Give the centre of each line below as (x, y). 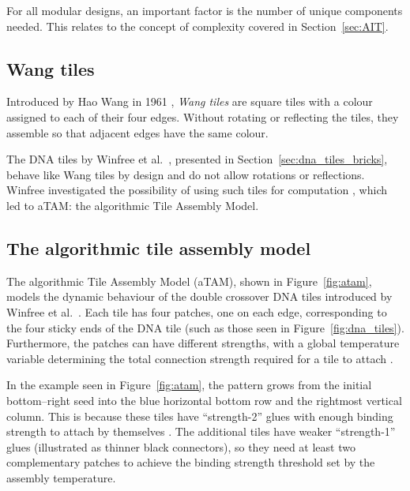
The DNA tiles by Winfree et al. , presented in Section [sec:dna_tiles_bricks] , (197, 159)
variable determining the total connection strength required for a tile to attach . (200, 358)
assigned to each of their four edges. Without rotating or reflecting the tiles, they (203, 116)
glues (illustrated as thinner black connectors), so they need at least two (181, 446)
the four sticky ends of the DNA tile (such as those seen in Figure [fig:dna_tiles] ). (205, 327)
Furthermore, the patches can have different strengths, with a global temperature (203, 343)
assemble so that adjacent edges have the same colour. (137, 132)
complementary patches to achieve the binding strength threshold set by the (191, 462)
